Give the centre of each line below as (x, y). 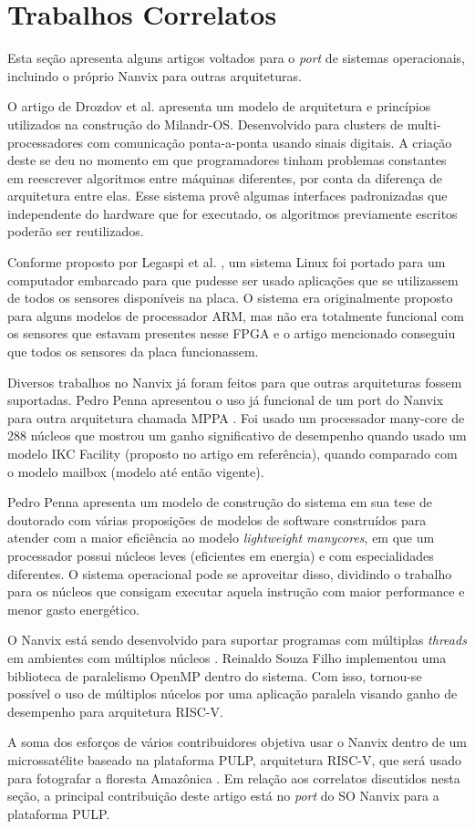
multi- (424, 124)
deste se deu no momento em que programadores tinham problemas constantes (227, 160)
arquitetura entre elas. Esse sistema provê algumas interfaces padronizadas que (227, 196)
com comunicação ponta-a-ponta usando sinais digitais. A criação (269, 142)
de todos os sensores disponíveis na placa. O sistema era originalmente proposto (230, 298)
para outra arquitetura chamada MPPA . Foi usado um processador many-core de (236, 417)
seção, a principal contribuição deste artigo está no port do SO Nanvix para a (223, 796)
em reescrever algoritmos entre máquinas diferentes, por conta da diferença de (225, 177)
